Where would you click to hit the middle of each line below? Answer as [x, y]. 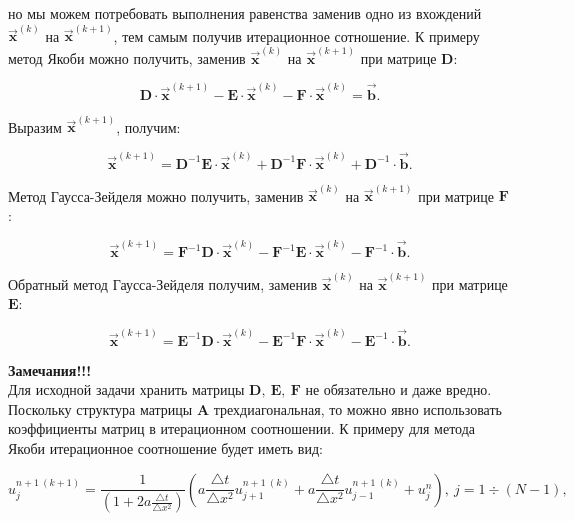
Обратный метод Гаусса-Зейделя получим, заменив [163, 283]
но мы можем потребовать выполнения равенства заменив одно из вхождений [245, 13]
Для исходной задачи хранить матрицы [126, 389]
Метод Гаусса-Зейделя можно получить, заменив [156, 195]
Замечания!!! [50, 369]
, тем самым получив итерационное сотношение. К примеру [296, 35]
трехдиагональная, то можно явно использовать [357, 408]
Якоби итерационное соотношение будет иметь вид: [165, 448]
